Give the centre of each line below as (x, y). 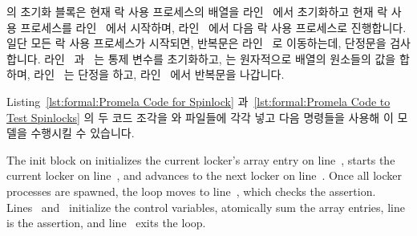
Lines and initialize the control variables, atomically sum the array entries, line (206, 207)
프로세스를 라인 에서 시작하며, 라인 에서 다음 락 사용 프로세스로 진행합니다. (213, 27)
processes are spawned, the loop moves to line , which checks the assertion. (191, 191)
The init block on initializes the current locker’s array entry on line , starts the (201, 159)
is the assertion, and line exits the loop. (106, 223)
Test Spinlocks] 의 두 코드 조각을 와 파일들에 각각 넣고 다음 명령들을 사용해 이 (200, 117)
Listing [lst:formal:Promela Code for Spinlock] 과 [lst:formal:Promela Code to (198, 101)
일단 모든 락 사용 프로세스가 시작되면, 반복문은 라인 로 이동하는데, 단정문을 (196, 43)
